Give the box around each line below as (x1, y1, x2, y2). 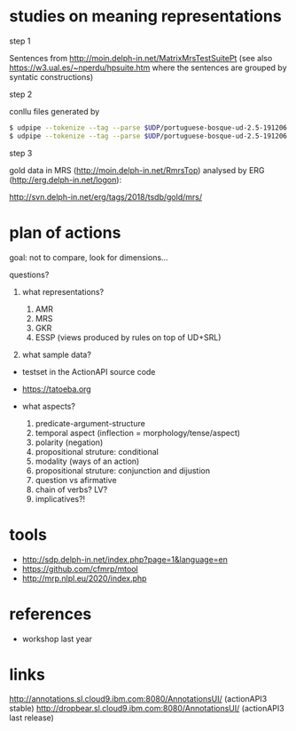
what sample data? (21, 349, 91, 360)
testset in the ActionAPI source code (21, 366, 156, 377)
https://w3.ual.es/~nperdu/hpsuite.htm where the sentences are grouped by (9, 62, 287, 73)
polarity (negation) (35, 437, 104, 448)
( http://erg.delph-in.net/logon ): (9, 174, 122, 185)
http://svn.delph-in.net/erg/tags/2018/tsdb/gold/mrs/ (9, 191, 202, 202)
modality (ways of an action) (35, 456, 140, 466)
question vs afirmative (35, 474, 117, 485)
